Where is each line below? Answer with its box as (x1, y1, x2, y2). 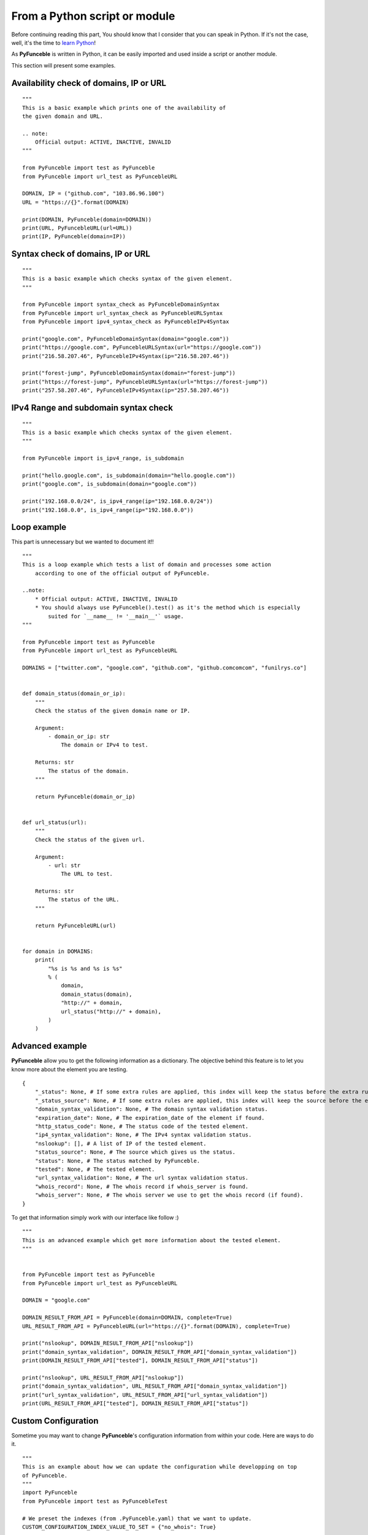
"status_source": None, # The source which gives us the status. (34, 1149, 236, 1156)
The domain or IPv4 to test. (61, 742, 148, 748)
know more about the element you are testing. (11, 1065, 128, 1073)
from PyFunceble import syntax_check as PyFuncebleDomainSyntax (22, 301, 220, 308)
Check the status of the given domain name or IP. (34, 707, 191, 714)
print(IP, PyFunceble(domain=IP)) (22, 233, 126, 240)
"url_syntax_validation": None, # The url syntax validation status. (34, 1175, 249, 1181)
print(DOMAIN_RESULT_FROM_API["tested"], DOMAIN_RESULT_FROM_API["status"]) (22, 1357, 259, 1364)
